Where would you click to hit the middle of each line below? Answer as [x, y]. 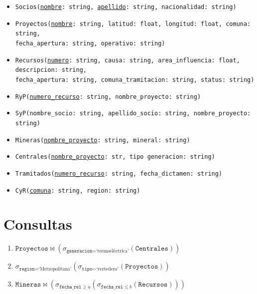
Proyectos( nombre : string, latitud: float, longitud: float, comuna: [133, 24]
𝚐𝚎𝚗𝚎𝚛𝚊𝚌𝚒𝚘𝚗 [79, 251]
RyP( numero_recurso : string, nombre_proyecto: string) [108, 97]
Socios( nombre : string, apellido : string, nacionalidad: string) [126, 7]
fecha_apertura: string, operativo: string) [90, 43]
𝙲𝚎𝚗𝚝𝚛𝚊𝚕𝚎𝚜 [152, 249]
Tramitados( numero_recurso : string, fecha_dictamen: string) [119, 173]
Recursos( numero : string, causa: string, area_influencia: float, [128, 60]
